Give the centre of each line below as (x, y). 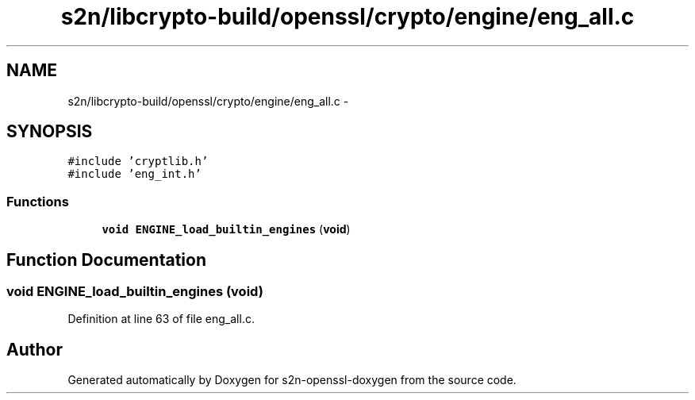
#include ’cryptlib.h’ (138, 162)
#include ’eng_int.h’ (134, 174)
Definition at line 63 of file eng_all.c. (161, 319)
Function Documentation (106, 260)
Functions (38, 201)
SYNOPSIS (50, 132)
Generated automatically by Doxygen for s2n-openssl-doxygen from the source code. (292, 380)
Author (35, 349)
